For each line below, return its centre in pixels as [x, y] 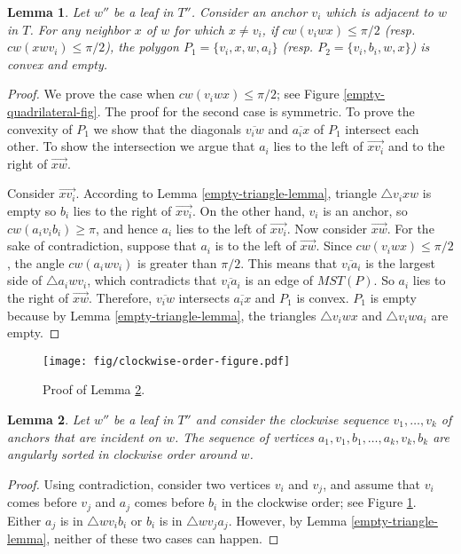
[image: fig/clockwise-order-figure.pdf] [167, 361]
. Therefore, [120, 297]
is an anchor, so [365, 210]
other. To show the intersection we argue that [131, 146]
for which [199, 29]
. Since [334, 245]
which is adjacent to [379, 12]
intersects [204, 297]
